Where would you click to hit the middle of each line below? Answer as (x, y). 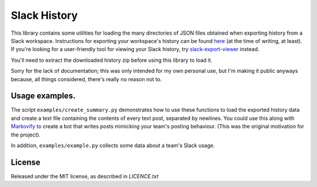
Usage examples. (43, 96)
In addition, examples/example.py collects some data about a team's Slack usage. (113, 145)
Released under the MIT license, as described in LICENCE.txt (85, 176)
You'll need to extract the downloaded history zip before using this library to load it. (112, 60)
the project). (26, 135)
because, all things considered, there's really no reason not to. (86, 79)
